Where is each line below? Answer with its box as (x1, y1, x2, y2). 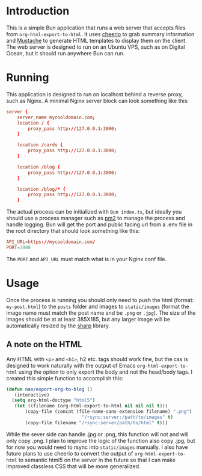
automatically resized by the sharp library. (6, 322, 110, 329)
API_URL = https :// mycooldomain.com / (6, 239, 96, 245)
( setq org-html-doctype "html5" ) (11, 397, 96, 404)
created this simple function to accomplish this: (6, 374, 124, 382)
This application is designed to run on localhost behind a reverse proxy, (6, 90, 183, 97)
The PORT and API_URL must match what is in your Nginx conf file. (6, 255, 167, 262)
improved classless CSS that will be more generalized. (6, 462, 141, 470)
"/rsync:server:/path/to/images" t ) (81, 414, 173, 420)
